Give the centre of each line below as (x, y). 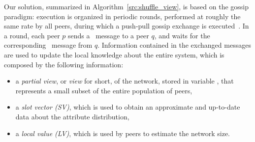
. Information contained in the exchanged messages (174, 45)
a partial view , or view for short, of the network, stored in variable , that (125, 81)
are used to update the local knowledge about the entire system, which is (114, 54)
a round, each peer (32, 35)
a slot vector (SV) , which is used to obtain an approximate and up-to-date (128, 107)
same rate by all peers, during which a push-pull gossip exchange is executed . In (127, 26)
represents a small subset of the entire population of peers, (104, 90)
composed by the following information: (64, 64)
